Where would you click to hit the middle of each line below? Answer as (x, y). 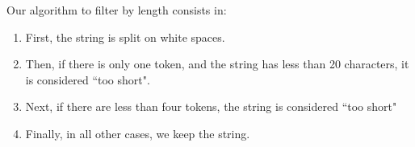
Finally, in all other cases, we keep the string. (138, 133)
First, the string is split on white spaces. (125, 37)
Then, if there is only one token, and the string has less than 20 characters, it (217, 64)
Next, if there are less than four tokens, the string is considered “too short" (211, 106)
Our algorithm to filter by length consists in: (117, 10)
